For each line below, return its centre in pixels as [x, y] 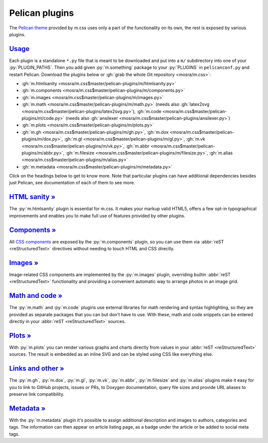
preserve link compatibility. [37, 394]
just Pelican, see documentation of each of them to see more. [72, 183]
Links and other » [37, 368]
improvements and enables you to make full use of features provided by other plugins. [97, 216]
